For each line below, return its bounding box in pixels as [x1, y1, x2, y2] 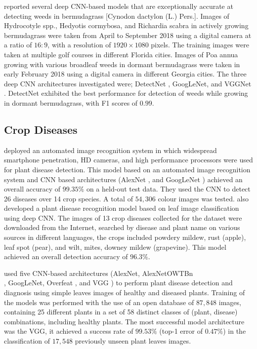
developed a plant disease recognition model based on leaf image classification [4, 203, 239, 213]
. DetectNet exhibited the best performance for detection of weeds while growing [4, 88, 248, 98]
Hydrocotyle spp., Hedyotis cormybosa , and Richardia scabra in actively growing [4, 20, 249, 31]
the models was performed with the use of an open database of [4, 297, 194, 307]
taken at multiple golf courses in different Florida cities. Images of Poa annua [4, 49, 238, 59]
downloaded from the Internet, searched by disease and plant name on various [4, 222, 240, 233]
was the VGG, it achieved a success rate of [4, 326, 133, 336]
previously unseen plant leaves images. [75, 336, 191, 346]
